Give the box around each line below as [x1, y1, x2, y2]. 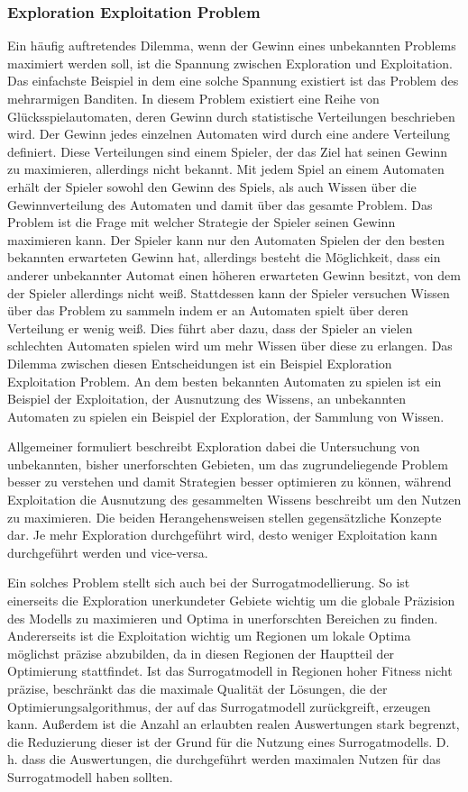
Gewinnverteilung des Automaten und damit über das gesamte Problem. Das [7, 195, 433, 214]
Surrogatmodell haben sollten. [7, 767, 173, 786]
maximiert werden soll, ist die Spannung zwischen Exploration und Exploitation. [7, 53, 453, 72]
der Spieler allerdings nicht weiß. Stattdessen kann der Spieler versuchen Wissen [7, 283, 450, 302]
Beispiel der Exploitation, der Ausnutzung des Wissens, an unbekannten [7, 389, 406, 408]
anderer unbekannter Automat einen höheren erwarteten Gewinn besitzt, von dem [7, 265, 461, 284]
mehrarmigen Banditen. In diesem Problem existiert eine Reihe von [7, 89, 380, 107]
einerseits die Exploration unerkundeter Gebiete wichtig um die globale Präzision [7, 591, 455, 610]
